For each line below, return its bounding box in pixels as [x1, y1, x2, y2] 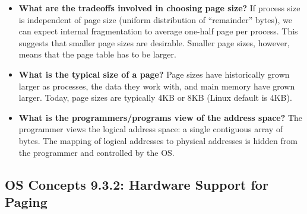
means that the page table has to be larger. [18, 48, 176, 60]
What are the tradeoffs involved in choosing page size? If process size [18, 2, 300, 14]
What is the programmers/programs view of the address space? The [18, 111, 303, 123]
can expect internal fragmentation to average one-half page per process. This [18, 25, 298, 37]
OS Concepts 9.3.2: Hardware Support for [5, 175, 268, 193]
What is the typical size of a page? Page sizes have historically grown [18, 68, 290, 80]
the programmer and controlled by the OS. [18, 146, 175, 158]
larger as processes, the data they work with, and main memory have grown [18, 79, 295, 92]
